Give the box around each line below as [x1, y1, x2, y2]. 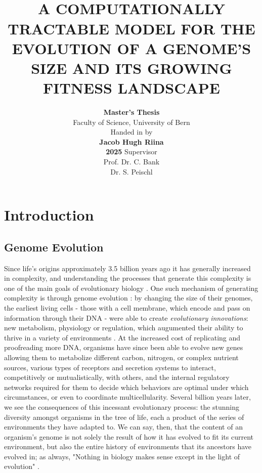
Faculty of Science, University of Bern [73, 116, 190, 127]
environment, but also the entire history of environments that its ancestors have [4, 441, 252, 452]
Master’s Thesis [103, 107, 160, 117]
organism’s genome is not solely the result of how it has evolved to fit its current [4, 431, 253, 442]
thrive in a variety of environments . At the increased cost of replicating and [4, 332, 241, 342]
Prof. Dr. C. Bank [103, 156, 160, 167]
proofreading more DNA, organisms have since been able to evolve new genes [4, 342, 243, 353]
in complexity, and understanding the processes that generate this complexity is [4, 273, 251, 283]
